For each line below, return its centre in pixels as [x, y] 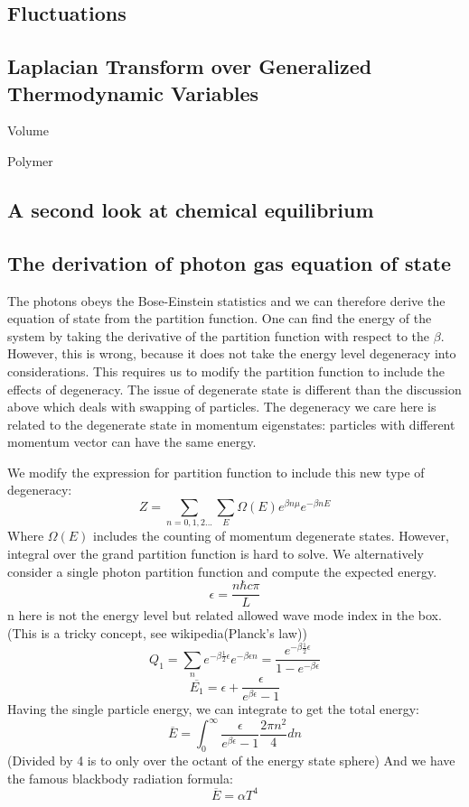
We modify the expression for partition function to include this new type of [216, 472]
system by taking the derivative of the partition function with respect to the [219, 335]
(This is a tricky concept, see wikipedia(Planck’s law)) [157, 632]
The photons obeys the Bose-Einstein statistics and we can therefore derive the [226, 300]
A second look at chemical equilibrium [191, 209]
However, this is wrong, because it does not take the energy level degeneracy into [232, 353]
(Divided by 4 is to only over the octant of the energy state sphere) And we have [231, 761]
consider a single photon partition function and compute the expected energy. [222, 571]
